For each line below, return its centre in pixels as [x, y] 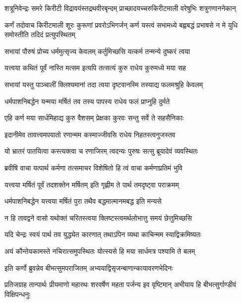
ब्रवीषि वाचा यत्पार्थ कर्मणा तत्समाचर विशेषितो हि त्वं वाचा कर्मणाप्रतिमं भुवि [93, 167]
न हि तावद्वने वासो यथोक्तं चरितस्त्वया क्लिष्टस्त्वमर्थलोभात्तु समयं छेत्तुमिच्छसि [98, 217]
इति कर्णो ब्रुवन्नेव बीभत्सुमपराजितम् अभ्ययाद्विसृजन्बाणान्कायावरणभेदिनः [89, 268]
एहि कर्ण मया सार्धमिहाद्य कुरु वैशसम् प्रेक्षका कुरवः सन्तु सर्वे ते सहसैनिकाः [94, 118]
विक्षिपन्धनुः [17, 294]
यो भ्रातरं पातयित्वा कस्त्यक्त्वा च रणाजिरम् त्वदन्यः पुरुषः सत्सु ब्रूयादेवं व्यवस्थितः [101, 151]
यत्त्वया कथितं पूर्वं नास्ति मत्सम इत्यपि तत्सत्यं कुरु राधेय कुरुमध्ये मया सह [95, 68]
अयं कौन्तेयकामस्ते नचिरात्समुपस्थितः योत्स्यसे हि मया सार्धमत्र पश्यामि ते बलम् [100, 251]
